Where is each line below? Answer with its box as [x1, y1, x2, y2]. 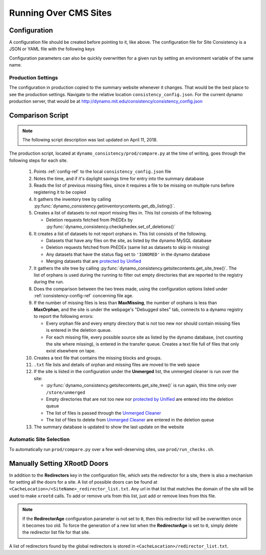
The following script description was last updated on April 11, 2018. [22, 137, 158, 142]
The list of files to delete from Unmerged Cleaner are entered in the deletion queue [46, 417, 214, 423]
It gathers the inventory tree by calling [33, 196, 111, 202]
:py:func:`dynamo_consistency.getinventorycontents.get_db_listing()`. [33, 203, 175, 209]
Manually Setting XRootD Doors [9, 459, 108, 468]
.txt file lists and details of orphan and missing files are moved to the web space [33, 362, 200, 368]
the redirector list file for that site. [22, 529, 91, 535]
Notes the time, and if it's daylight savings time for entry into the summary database [33, 175, 204, 181]
